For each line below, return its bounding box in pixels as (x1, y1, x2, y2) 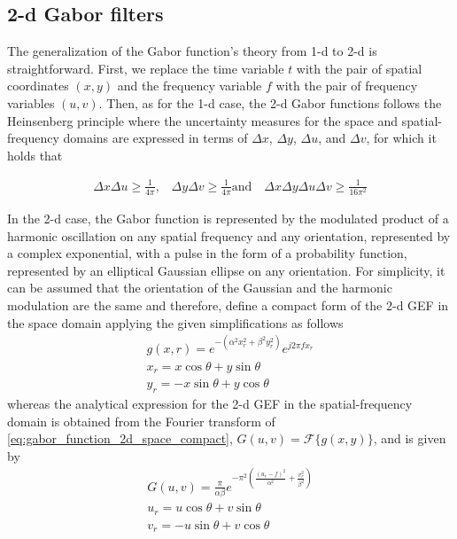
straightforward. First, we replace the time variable (7, 59, 284, 77)
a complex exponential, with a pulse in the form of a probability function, (7, 244, 407, 262)
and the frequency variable (117, 76, 262, 95)
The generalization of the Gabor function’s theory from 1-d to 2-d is (7, 42, 377, 60)
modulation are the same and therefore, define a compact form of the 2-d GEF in (7, 296, 449, 315)
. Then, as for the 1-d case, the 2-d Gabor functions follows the (98, 93, 442, 112)
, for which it (366, 129, 437, 147)
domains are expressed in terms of (63, 129, 248, 147)
